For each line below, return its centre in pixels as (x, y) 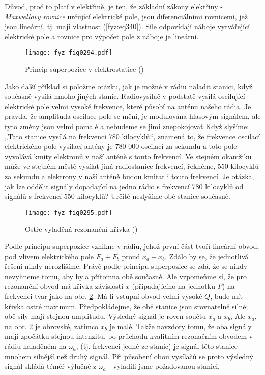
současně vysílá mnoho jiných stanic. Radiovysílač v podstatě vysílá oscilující (125, 96)
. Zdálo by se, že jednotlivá (207, 256)
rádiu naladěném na (36, 346)
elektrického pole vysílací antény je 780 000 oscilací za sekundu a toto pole (121, 146)
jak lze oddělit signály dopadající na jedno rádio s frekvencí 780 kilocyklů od (124, 186)
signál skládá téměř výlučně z (51, 366)
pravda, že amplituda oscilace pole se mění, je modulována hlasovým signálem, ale (133, 116)
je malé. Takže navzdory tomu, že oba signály (181, 326)
